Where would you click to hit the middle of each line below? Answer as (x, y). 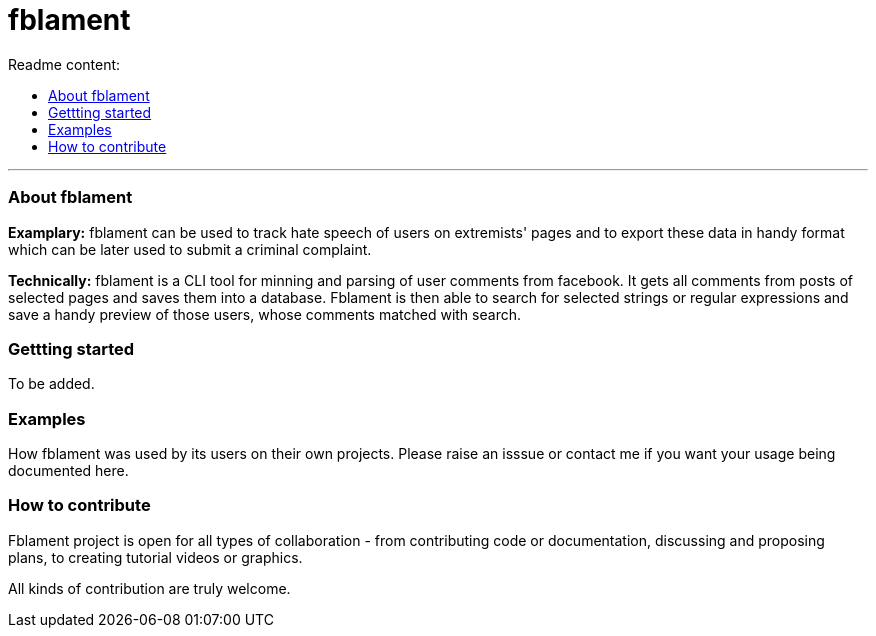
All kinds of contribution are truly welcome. (149, 588)
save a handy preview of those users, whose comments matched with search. (264, 314)
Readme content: (64, 64)
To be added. (51, 384)
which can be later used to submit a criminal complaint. (190, 249)
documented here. (68, 470)
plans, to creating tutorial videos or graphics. (155, 557)
